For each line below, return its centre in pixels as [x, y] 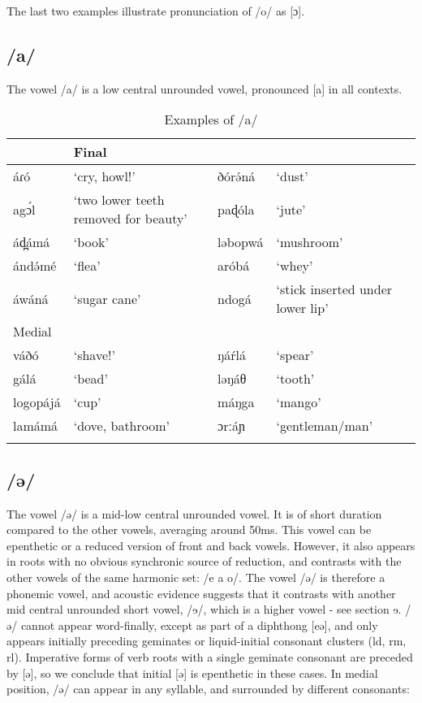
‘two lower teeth [119, 200]
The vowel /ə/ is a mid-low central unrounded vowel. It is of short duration [194, 513]
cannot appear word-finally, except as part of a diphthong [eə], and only [199, 625]
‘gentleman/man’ [325, 426]
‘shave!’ [94, 355]
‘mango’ [299, 402]
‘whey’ [295, 266]
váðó [26, 355]
